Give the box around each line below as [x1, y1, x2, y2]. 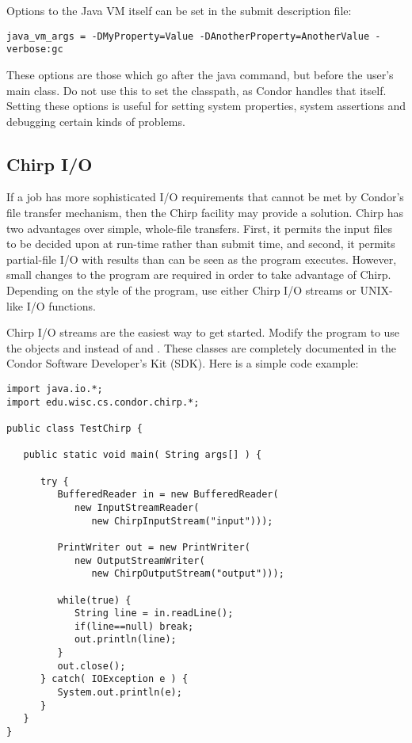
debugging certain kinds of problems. [6, 112, 185, 129]
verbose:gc [6, 44, 63, 55]
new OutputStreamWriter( [74, 554, 205, 566]
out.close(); [57, 660, 126, 672]
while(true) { [57, 594, 132, 606]
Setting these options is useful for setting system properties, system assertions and [6, 97, 406, 114]
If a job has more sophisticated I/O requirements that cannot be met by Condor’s [6, 189, 404, 205]
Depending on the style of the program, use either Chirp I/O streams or [6, 282, 357, 299]
